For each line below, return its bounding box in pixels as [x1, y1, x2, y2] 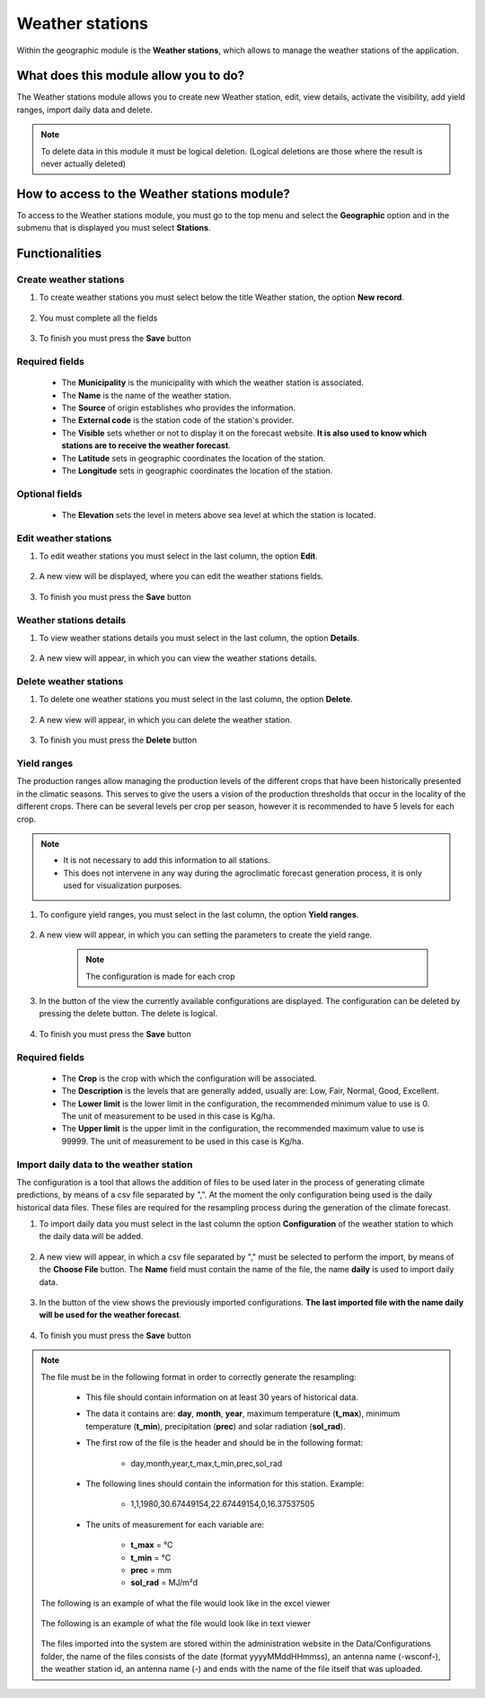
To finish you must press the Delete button [39, 735, 198, 745]
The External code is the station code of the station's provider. [61, 415, 295, 426]
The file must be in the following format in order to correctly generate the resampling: [40, 1371, 357, 1382]
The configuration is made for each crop [85, 971, 235, 981]
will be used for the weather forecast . [39, 1309, 182, 1320]
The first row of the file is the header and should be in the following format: [85, 1438, 364, 1448]
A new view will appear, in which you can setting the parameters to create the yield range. [39, 929, 373, 940]
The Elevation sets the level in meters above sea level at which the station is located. [61, 509, 376, 520]
